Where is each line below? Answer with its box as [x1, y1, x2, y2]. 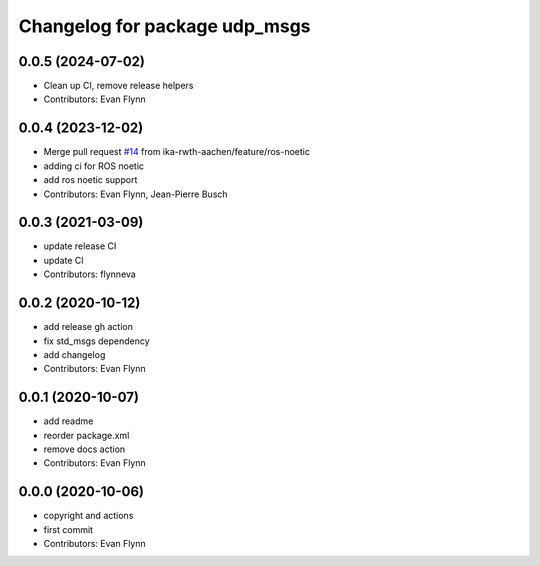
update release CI [43, 240, 117, 252]
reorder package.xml [43, 429, 130, 441]
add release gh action [43, 321, 134, 333]
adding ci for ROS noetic [43, 160, 145, 172]
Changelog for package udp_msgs [18, 15, 311, 37]
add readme [43, 415, 94, 427]
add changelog [43, 348, 106, 360]
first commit [43, 523, 94, 535]
